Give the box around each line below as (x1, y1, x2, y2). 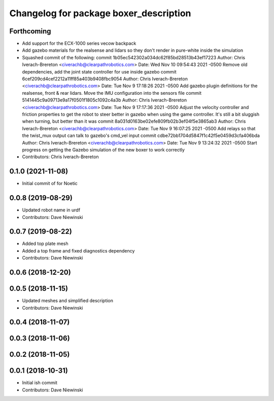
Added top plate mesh (22, 241, 68, 247)
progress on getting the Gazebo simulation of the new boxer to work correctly (22, 147, 185, 153)
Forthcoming (9, 27, 51, 35)
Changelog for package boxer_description (9, 8, 191, 19)
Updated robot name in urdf (22, 207, 81, 213)
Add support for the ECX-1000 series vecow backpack (22, 41, 136, 47)
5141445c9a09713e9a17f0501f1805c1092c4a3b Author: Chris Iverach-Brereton (22, 97, 187, 103)
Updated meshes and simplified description (22, 298, 114, 304)
